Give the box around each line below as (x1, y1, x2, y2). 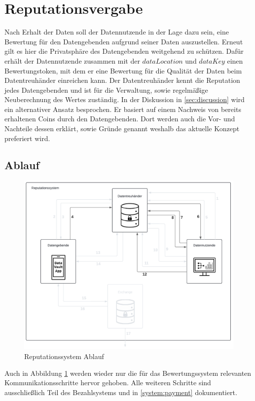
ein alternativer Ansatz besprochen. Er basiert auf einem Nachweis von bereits (4, 104, 241, 114)
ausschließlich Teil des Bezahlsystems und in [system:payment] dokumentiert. (4, 387, 237, 397)
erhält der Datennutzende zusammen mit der (4, 55, 140, 66)
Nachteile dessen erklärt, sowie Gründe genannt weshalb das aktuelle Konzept (4, 123, 240, 134)
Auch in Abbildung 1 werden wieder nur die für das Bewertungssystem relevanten (4, 367, 252, 378)
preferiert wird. (4, 133, 50, 143)
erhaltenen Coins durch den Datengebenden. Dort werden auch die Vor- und (4, 113, 235, 124)
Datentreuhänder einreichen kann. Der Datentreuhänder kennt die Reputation (4, 75, 240, 85)
